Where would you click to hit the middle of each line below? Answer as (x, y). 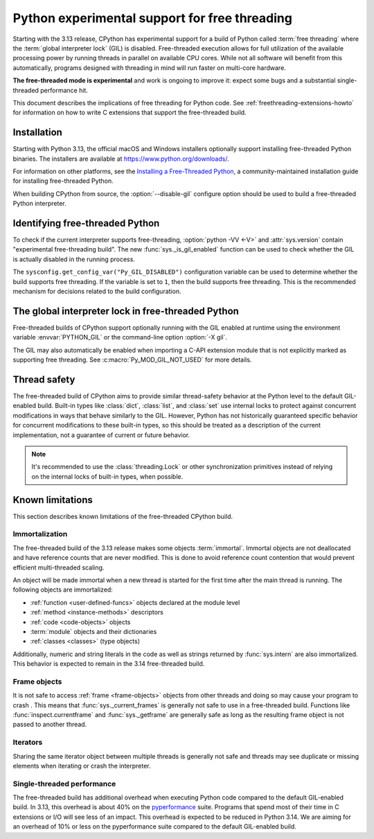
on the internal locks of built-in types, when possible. (107, 476)
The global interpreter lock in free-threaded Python (126, 311)
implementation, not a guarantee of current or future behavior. (101, 435)
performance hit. (64, 90)
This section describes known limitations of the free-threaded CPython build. (123, 516)
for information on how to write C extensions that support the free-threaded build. (130, 113)
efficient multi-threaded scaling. (59, 567)
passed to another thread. (50, 725)
